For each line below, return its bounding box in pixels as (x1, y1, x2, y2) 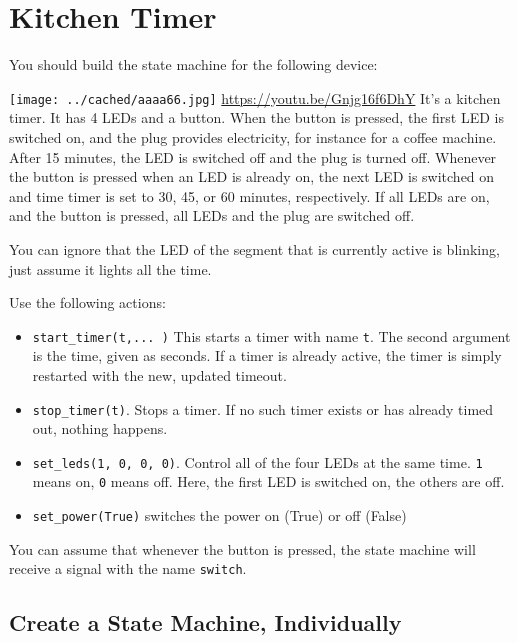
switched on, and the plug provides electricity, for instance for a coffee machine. (9, 126, 497, 147)
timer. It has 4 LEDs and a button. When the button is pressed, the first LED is (9, 107, 504, 128)
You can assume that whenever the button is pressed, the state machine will (9, 538, 476, 559)
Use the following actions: (9, 292, 166, 313)
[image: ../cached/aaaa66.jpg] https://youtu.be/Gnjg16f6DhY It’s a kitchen (9, 87, 501, 108)
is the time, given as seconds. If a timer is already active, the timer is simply (32, 345, 502, 366)
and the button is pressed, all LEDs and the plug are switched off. (9, 205, 415, 226)
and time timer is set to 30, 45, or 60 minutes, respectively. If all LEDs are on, (9, 185, 490, 206)
